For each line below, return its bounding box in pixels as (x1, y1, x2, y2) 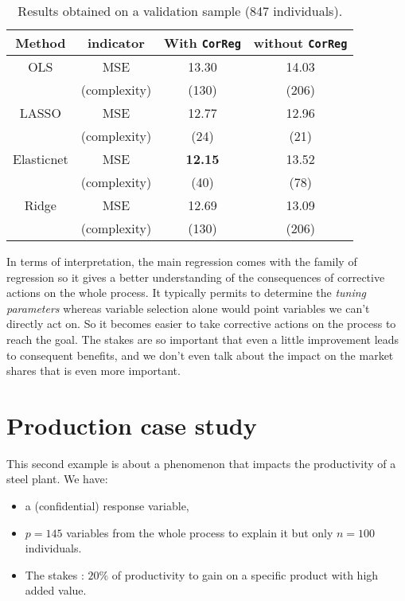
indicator (88, 33, 145, 52)
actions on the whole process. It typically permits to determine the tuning (6, 284, 367, 301)
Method (15, 33, 66, 52)
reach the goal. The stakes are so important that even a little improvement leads (6, 330, 399, 347)
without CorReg (253, 33, 348, 52)
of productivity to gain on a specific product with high (111, 566, 379, 583)
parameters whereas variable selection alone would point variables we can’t (6, 299, 370, 316)
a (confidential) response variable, (25, 498, 189, 514)
